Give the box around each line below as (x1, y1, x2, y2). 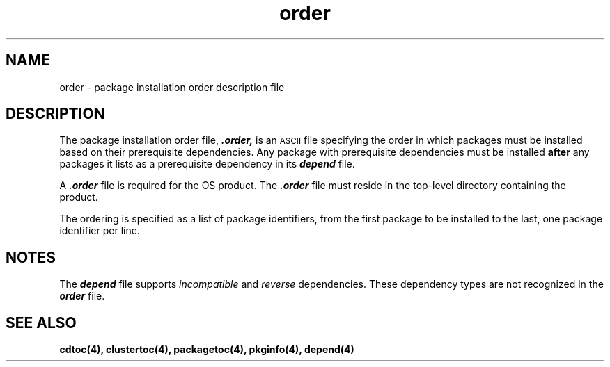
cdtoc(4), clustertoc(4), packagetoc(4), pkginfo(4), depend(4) (59, 343, 354, 356)
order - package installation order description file (59, 81, 285, 93)
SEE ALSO (6, 313, 77, 332)
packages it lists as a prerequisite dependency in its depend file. (59, 158, 355, 170)
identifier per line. (59, 225, 140, 237)
